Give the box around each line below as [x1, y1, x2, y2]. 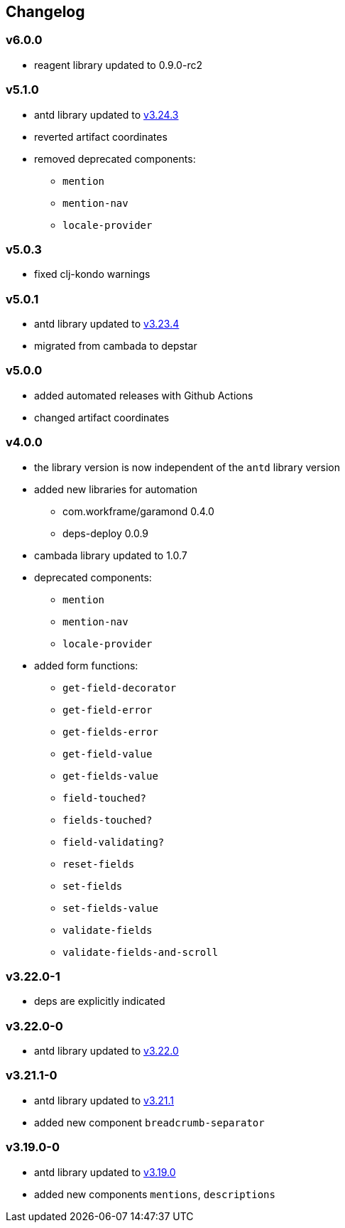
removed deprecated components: [34, 152, 196, 165]
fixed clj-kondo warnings [34, 268, 150, 281]
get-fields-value [62, 770, 158, 782]
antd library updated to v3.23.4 [34, 318, 180, 330]
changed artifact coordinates [34, 411, 170, 424]
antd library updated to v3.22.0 [34, 1045, 179, 1057]
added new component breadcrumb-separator [34, 1116, 265, 1129]
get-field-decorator [62, 682, 177, 694]
